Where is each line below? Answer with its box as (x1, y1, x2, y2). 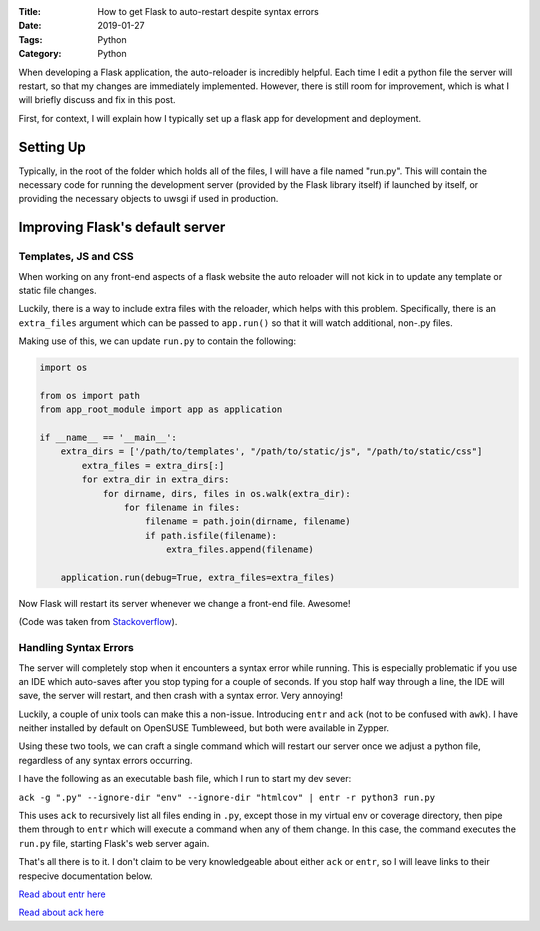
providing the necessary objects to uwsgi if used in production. (18, 193, 279, 205)
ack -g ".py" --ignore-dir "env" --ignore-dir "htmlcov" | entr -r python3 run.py (18, 791, 435, 803)
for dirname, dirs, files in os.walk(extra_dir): (102, 488, 351, 499)
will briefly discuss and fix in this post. (18, 94, 176, 106)
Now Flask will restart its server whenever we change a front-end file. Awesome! (18, 597, 351, 609)
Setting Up (18, 138, 87, 155)
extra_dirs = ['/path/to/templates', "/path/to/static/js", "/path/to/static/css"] (60, 446, 483, 457)
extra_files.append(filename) (165, 544, 314, 555)
